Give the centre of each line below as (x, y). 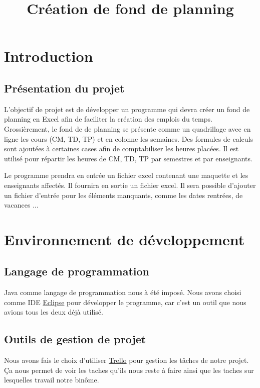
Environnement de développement (124, 239)
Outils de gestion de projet (75, 339)
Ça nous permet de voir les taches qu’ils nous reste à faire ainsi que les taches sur (129, 370)
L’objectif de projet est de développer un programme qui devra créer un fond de (127, 109)
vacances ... (21, 205)
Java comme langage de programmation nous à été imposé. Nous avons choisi (123, 292)
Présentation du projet (64, 88)
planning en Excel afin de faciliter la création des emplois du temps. (108, 119)
